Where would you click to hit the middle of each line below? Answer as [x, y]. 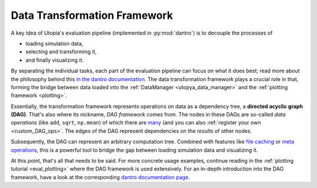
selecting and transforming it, [61, 52]
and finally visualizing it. [55, 60]
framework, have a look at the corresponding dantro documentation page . [100, 177]
